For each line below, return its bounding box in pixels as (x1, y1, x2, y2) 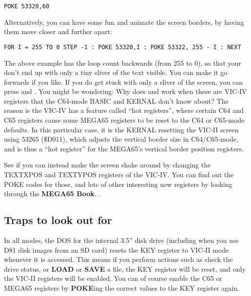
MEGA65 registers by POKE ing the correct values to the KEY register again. (4, 282, 239, 293)
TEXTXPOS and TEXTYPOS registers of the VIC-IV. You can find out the (4, 169, 234, 180)
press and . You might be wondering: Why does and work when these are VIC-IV (4, 86, 247, 96)
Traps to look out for (4, 212, 112, 227)
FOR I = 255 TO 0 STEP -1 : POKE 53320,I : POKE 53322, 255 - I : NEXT (4, 43, 241, 51)
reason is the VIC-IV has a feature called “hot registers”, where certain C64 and (4, 105, 244, 115)
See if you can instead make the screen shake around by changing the (4, 160, 211, 170)
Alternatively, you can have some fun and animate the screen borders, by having (4, 17, 244, 27)
